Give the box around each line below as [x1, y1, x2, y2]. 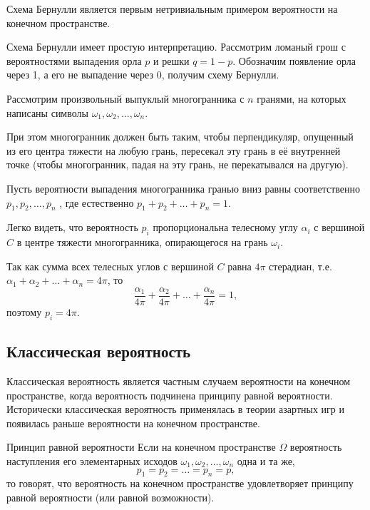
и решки [153, 53, 190, 68]
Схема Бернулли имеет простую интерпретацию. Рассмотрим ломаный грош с [6, 39, 346, 54]
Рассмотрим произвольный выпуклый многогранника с [6, 91, 245, 106]
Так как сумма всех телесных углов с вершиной [6, 258, 214, 273]
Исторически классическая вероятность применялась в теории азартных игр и [6, 402, 344, 417]
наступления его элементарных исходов [6, 453, 178, 468]
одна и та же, [237, 453, 295, 468]
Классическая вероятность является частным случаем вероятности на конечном [6, 373, 351, 388]
